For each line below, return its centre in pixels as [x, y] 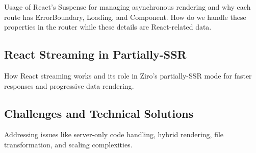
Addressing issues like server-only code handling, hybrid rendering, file [114, 134]
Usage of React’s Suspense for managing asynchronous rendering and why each [127, 7]
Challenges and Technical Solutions [99, 113]
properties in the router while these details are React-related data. [108, 27]
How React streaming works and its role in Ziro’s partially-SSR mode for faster [128, 75]
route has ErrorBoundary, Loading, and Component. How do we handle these [125, 17]
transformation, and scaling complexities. [68, 144]
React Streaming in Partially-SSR [95, 54]
